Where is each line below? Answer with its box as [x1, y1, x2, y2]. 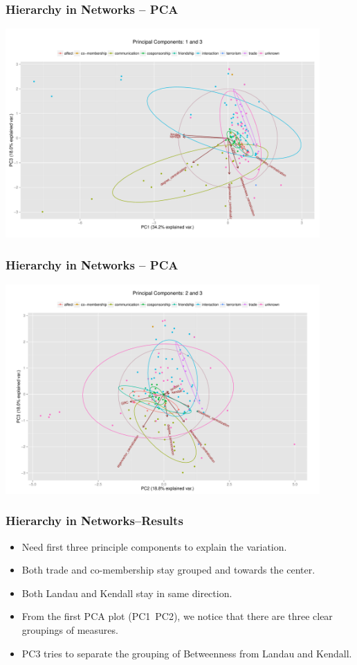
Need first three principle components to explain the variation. [21, 539, 287, 553]
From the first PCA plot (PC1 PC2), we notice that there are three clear [21, 609, 333, 623]
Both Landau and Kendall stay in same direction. [21, 585, 232, 600]
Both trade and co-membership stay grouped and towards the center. [21, 562, 315, 577]
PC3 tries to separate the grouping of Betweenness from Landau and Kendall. [21, 646, 352, 660]
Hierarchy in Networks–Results [6, 512, 183, 529]
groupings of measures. [21, 622, 118, 637]
